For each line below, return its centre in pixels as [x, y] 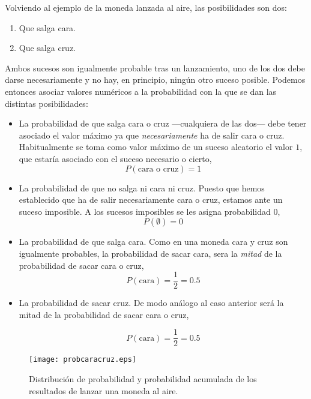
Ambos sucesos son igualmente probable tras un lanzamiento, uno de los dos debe [155, 67]
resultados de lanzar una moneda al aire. [104, 390]
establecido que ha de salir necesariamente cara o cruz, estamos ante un [151, 199]
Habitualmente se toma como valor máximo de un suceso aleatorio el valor [156, 147]
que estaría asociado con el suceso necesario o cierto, [115, 158]
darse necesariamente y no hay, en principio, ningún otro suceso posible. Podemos [155, 79]
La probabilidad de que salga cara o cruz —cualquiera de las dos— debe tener [163, 123]
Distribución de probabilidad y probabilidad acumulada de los [143, 379]
